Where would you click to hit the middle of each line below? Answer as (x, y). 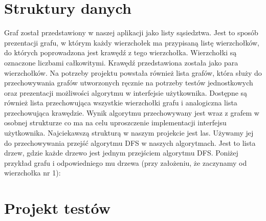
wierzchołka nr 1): (32, 173)
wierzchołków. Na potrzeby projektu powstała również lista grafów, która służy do (133, 72)
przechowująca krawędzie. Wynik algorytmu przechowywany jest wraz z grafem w (132, 112)
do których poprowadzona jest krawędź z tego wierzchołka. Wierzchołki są (120, 52)
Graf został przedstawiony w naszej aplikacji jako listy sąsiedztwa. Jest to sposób (131, 32)
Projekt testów (58, 208)
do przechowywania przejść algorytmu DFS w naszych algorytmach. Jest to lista (130, 142)
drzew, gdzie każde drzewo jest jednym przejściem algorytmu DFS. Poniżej (121, 153)
